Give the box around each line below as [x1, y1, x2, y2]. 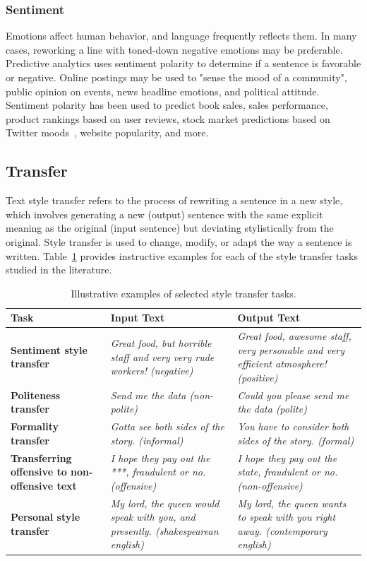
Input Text [110, 310, 165, 325]
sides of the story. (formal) [237, 432, 354, 447]
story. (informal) [110, 432, 183, 447]
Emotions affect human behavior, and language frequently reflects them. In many [6, 28, 357, 43]
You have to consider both [237, 419, 349, 434]
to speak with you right [237, 509, 336, 524]
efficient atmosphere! [237, 356, 327, 371]
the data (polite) [237, 401, 307, 416]
